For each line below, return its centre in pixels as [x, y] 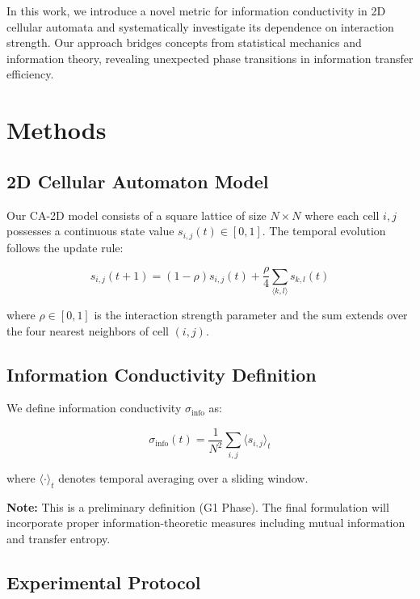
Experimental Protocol [104, 582]
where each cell [342, 215]
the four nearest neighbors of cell [88, 330]
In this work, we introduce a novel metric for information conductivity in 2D [196, 11]
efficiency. [30, 74]
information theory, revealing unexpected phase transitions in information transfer [210, 58]
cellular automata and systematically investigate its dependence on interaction [200, 26]
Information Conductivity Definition [162, 374]
